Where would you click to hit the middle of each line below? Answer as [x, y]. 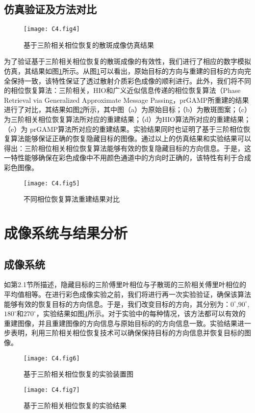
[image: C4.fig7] [52, 390]
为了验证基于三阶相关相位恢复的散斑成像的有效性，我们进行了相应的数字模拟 [127, 61]
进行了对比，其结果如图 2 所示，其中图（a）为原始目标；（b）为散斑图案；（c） [127, 109]
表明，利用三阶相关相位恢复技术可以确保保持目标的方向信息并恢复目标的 [127, 333]
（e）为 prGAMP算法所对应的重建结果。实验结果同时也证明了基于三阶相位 [124, 129]
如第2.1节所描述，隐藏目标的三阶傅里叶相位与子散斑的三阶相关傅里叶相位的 [125, 284]
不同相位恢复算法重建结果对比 [72, 199]
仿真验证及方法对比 [50, 9]
